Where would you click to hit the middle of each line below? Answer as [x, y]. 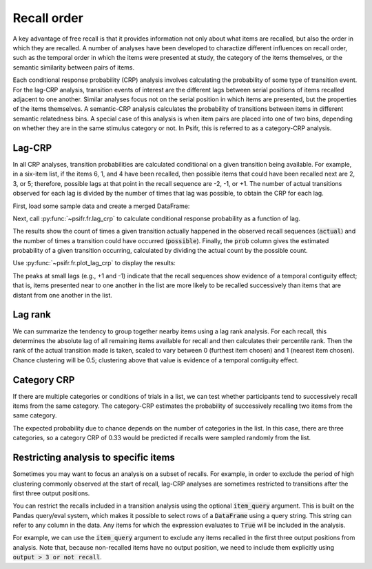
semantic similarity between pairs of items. [74, 67]
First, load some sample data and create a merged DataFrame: [101, 206]
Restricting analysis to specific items [94, 458]
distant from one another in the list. [63, 295]
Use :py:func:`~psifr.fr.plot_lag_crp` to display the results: [94, 263]
